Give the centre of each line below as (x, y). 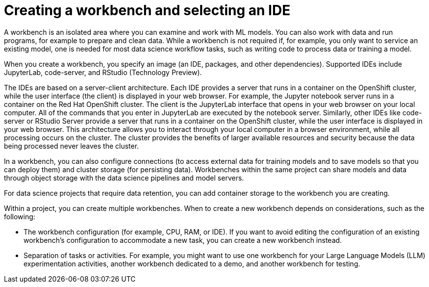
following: (20, 216)
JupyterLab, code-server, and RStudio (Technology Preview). (103, 72)
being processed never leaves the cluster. (72, 146)
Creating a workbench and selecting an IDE (147, 10)
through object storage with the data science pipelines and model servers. (124, 178)
